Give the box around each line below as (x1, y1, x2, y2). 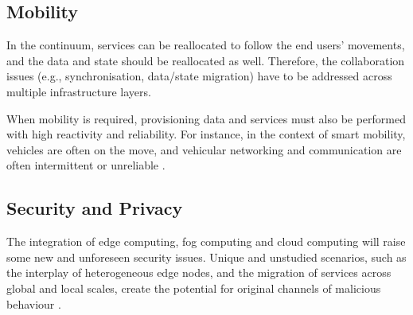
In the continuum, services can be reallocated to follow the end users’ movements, (6, 37, 405, 53)
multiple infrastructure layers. (6, 83, 151, 99)
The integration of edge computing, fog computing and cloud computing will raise (6, 233, 406, 250)
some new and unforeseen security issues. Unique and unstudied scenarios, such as (6, 248, 407, 265)
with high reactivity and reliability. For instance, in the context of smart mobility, (6, 126, 406, 142)
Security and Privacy (6, 196, 183, 220)
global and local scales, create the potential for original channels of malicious (6, 279, 381, 296)
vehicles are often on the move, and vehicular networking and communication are (6, 141, 402, 157)
